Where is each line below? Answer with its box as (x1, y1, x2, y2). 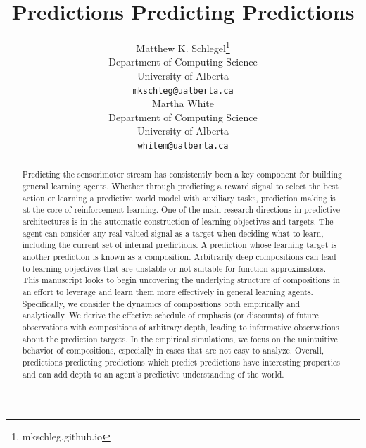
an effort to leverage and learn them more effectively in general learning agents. (22, 286, 313, 298)
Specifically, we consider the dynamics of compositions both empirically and (22, 297, 301, 309)
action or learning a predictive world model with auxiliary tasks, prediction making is (22, 192, 336, 204)
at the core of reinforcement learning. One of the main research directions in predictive (22, 204, 341, 216)
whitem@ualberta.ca (137, 141, 229, 151)
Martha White (152, 96, 214, 111)
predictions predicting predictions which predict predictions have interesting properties (22, 356, 340, 368)
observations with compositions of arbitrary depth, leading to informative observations (22, 321, 339, 332)
